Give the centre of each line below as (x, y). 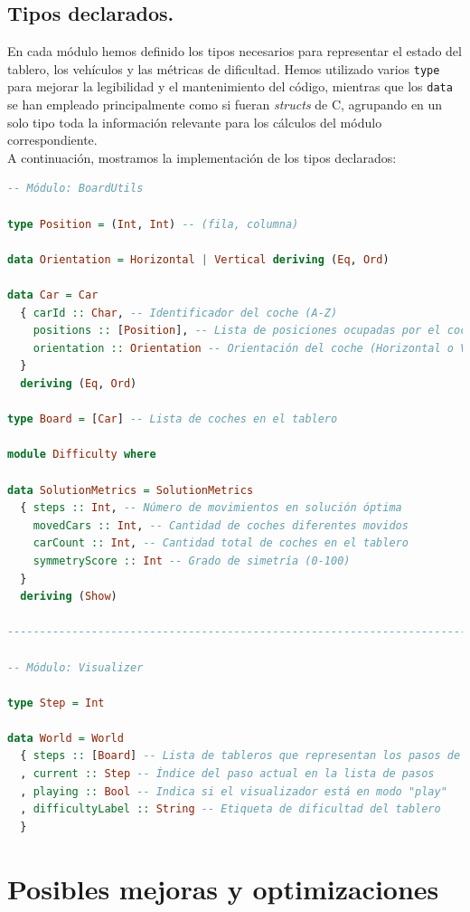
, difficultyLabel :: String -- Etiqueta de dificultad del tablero (230, 809)
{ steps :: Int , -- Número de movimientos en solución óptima (211, 508)
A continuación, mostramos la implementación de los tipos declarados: (202, 157)
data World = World (66, 738)
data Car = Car (53, 295)
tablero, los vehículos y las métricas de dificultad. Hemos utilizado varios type (224, 68)
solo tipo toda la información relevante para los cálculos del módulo (195, 122)
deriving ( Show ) (69, 597)
